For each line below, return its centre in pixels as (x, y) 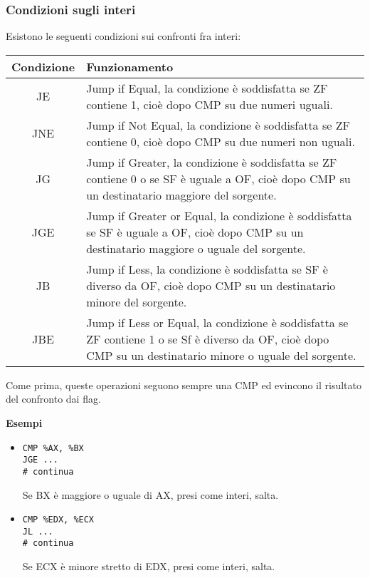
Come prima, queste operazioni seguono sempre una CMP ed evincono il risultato (184, 385)
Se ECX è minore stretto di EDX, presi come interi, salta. (149, 566)
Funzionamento (130, 66)
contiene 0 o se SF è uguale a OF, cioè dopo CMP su (218, 178)
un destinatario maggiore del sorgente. (181, 195)
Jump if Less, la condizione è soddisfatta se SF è (207, 269)
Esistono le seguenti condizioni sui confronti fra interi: (123, 36)
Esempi (24, 423)
